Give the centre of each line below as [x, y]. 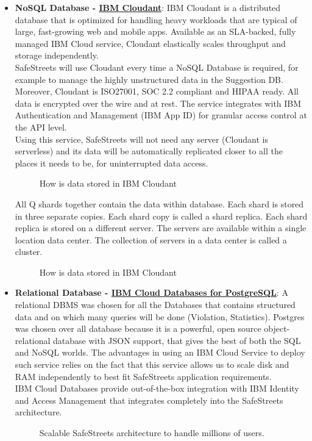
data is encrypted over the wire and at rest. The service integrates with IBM [158, 103]
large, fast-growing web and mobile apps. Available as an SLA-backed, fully [155, 31]
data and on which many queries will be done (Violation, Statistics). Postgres [160, 316]
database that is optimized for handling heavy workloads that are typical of [156, 19]
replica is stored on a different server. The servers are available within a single [161, 228]
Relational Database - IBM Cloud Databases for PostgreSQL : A [151, 292]
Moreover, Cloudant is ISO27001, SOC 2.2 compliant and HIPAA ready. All [157, 91]
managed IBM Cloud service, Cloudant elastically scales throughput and [150, 43]
